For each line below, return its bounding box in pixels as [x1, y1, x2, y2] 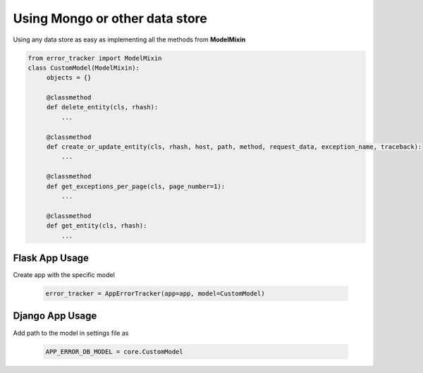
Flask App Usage [13, 252, 90, 264]
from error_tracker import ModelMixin [27, 54, 162, 62]
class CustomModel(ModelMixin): [27, 63, 140, 72]
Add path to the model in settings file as [13, 329, 129, 337]
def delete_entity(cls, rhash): [46, 103, 159, 111]
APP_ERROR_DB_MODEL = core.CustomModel [45, 348, 183, 355]
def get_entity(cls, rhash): [46, 222, 147, 230]
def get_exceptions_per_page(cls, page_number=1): [46, 182, 226, 190]
